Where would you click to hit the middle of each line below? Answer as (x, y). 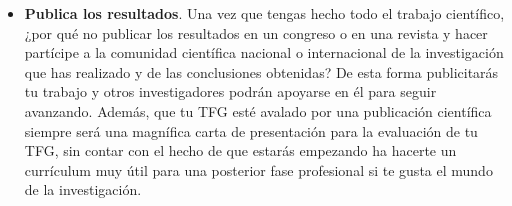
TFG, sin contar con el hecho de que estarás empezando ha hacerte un (240, 150)
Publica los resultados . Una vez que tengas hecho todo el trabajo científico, (264, 13)
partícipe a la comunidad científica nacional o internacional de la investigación (264, 52)
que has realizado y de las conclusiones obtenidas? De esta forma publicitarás (261, 71)
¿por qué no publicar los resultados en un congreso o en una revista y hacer (256, 32)
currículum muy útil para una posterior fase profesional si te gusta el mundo (258, 169)
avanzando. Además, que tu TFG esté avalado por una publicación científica (258, 110)
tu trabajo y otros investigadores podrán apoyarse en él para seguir (230, 91)
